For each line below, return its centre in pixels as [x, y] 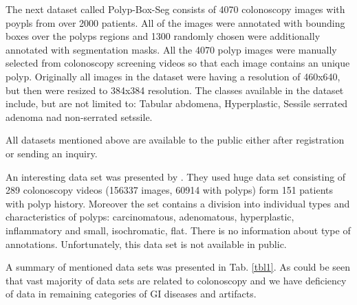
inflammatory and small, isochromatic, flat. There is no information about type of [178, 230]
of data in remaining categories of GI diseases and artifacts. [131, 294]
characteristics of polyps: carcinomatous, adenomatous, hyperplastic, [150, 217]
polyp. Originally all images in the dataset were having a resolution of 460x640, [173, 76]
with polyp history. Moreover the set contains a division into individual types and [178, 203]
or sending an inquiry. [52, 153]
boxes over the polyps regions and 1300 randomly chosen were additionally [163, 36]
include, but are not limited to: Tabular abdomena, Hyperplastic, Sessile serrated [177, 103]
